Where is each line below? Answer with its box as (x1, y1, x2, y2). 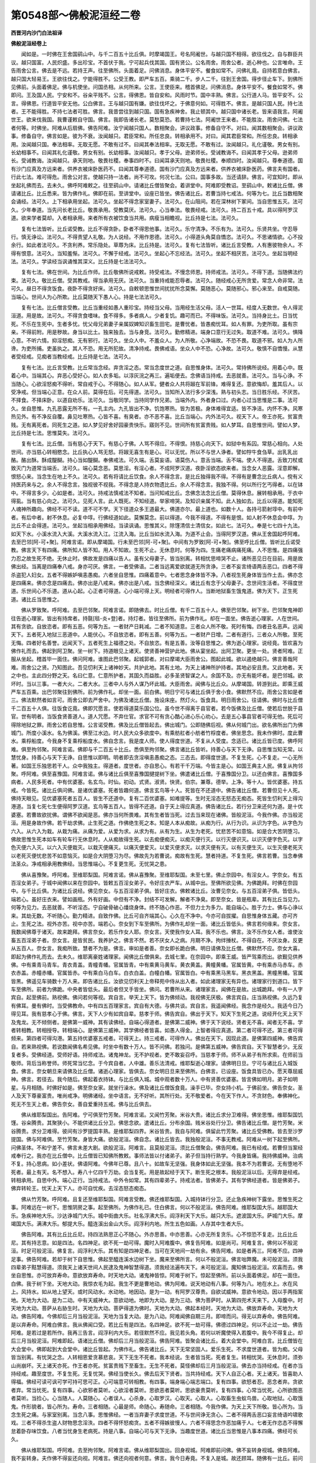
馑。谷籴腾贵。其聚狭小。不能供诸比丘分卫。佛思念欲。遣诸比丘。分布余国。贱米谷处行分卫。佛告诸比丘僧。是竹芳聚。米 (11, 1119, 303, 1127)
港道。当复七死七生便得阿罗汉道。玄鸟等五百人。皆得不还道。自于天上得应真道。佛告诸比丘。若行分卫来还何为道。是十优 (11, 803, 303, 810)
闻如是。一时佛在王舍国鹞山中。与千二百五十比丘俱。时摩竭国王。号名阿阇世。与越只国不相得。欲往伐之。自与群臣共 (20, 50, 303, 58)
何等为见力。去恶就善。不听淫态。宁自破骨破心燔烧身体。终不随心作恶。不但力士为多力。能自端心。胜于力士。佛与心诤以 (11, 904, 303, 911)
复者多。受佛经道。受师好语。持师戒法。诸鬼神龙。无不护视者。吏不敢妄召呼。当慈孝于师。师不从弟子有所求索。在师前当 (11, 1051, 303, 1059)
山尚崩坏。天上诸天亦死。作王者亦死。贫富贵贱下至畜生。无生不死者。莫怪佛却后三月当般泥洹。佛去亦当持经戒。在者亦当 (11, 1362, 303, 1369)
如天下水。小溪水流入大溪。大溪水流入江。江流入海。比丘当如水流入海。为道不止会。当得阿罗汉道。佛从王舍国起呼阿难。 (11, 530, 303, 537)
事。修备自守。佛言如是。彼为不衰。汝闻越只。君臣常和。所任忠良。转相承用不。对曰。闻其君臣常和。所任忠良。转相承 (11, 132, 298, 140)
